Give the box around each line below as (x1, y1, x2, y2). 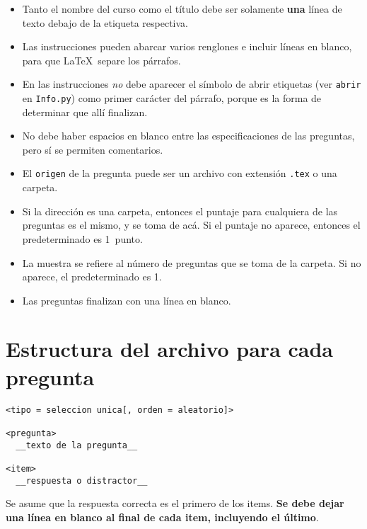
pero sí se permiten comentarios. (22, 142, 163, 157)
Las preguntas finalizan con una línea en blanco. (22, 292, 231, 307)
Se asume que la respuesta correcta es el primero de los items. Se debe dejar (6, 496, 344, 511)
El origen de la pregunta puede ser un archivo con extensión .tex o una (22, 166, 337, 181)
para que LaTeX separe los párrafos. (22, 52, 181, 67)
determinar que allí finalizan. (22, 104, 148, 119)
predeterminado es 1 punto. (22, 231, 143, 246)
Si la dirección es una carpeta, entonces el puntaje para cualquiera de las (22, 203, 338, 218)
